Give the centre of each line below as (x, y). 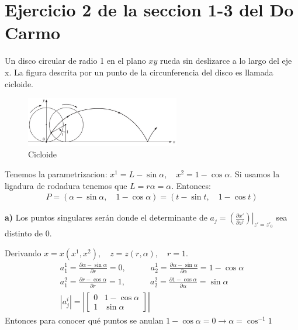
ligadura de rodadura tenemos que (66, 185)
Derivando (23, 252)
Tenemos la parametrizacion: (56, 173)
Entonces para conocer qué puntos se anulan (84, 320)
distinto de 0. (28, 233)
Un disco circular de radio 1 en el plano (75, 61)
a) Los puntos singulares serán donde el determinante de (106, 217)
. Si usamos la (255, 173)
